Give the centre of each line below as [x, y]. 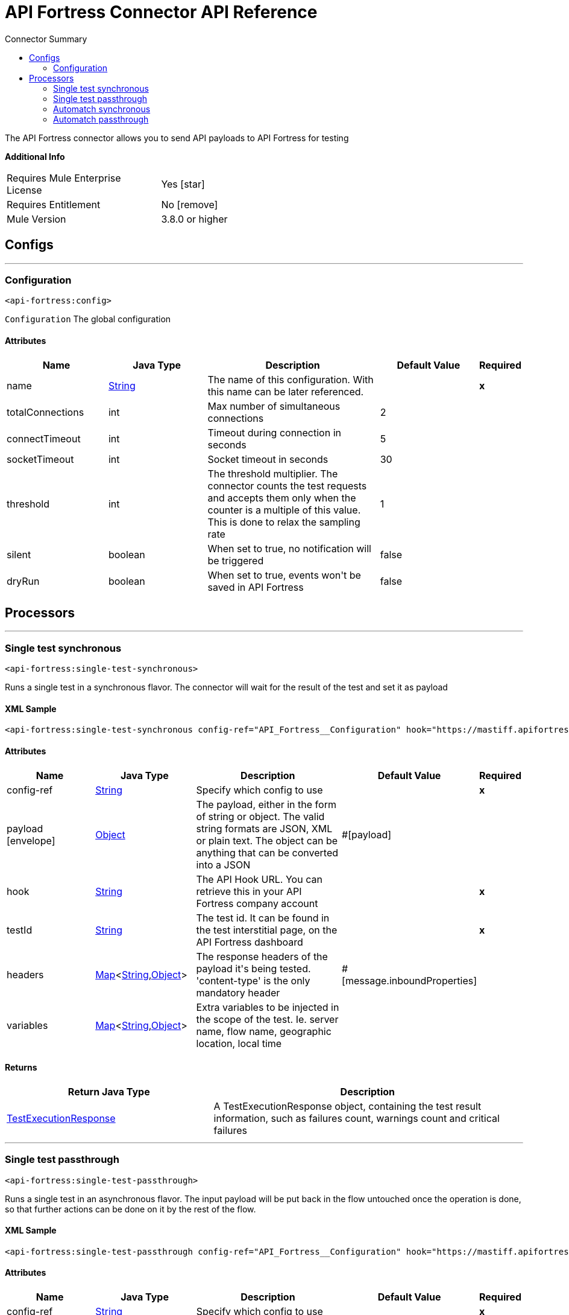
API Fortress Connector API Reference [161, 12]
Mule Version [36, 219]
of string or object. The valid [260, 816]
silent [19, 554]
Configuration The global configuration [88, 319]
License [24, 190]
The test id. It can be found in [263, 918]
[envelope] [31, 840]
